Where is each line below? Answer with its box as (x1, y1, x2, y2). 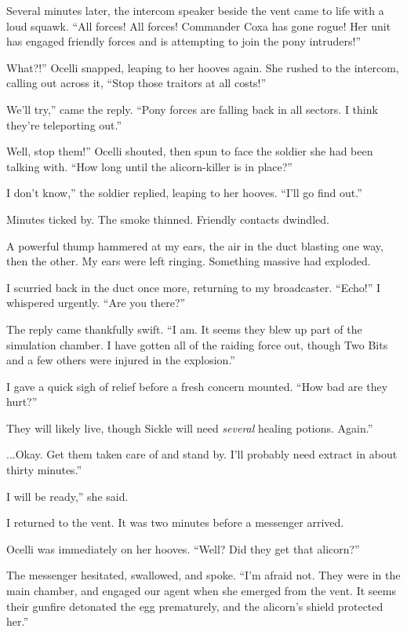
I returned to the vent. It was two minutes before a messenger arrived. (6, 514, 344, 531)
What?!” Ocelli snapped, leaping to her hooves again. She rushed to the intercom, (6, 59, 399, 75)
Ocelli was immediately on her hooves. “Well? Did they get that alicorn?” (6, 540, 360, 557)
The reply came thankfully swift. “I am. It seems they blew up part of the (6, 320, 362, 337)
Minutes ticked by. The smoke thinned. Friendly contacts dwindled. (6, 210, 329, 227)
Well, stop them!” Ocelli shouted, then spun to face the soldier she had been (6, 143, 373, 159)
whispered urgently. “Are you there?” (6, 294, 186, 311)
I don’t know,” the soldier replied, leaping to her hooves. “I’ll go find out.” (6, 184, 362, 201)
